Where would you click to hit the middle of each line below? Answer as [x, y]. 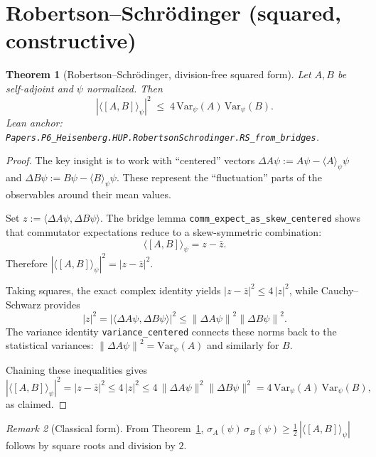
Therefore [27, 263]
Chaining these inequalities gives [76, 369]
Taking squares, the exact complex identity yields [113, 290]
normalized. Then [124, 88]
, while [304, 290]
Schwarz [23, 304]
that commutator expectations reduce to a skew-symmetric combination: [164, 232]
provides [62, 304]
